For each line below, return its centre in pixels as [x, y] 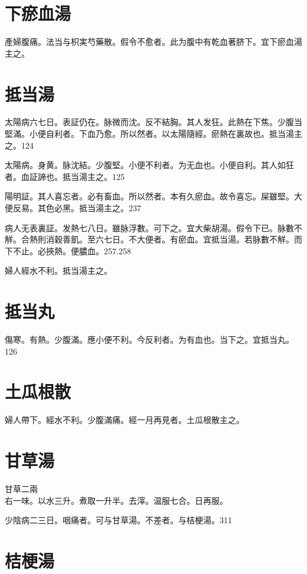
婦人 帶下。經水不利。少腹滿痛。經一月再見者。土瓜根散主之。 [125, 420]
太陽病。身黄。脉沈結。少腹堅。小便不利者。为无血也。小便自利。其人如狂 [149, 165]
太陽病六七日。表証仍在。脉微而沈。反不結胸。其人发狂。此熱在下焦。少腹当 [153, 122]
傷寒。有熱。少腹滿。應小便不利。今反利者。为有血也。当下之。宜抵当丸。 [149, 340]
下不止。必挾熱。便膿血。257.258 [68, 250]
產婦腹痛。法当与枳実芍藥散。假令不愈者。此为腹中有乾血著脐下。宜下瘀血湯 [153, 42]
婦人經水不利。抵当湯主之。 [58, 270]
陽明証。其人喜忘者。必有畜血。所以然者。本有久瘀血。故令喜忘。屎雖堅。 [149, 196]
